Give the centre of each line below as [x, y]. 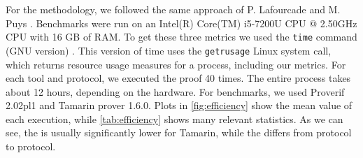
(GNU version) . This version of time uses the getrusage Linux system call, [169, 50]
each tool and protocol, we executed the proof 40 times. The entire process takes [178, 78]
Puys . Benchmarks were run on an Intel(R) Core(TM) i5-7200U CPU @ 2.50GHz [181, 23]
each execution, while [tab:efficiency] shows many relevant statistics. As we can [175, 118]
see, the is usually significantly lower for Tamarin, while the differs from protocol [179, 132]
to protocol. [31, 146]
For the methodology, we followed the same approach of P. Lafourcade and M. [173, 9]
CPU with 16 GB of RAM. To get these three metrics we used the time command [181, 37]
